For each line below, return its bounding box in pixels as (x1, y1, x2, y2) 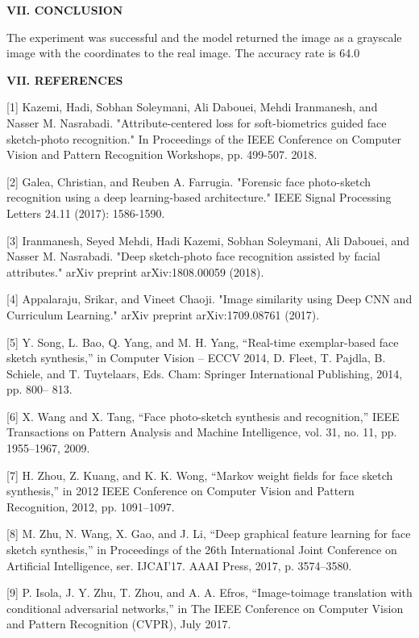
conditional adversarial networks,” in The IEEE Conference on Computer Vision (6, 599, 404, 616)
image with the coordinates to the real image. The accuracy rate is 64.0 (6, 44, 360, 61)
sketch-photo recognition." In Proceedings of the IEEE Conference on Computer (6, 130, 402, 147)
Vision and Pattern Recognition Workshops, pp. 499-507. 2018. (6, 146, 317, 163)
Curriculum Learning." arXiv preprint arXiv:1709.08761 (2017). (6, 306, 320, 323)
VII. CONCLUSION (6, 2, 123, 18)
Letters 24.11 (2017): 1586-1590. (6, 204, 165, 221)
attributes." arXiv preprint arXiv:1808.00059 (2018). (6, 263, 264, 280)
